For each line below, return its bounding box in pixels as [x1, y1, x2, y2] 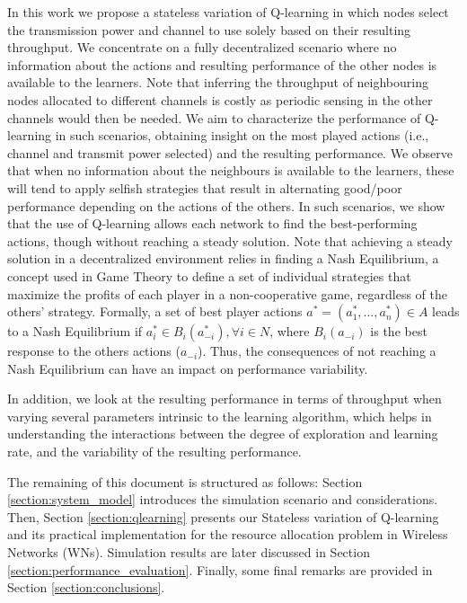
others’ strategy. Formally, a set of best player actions [7, 302, 303, 321]
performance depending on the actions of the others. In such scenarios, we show [7, 196, 445, 215]
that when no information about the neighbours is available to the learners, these [7, 161, 454, 180]
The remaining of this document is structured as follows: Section [7, 472, 363, 491]
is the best [370, 322, 427, 341]
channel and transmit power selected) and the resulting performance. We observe [7, 143, 453, 162]
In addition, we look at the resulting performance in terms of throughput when [7, 389, 442, 408]
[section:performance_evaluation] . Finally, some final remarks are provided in [7, 560, 433, 579]
